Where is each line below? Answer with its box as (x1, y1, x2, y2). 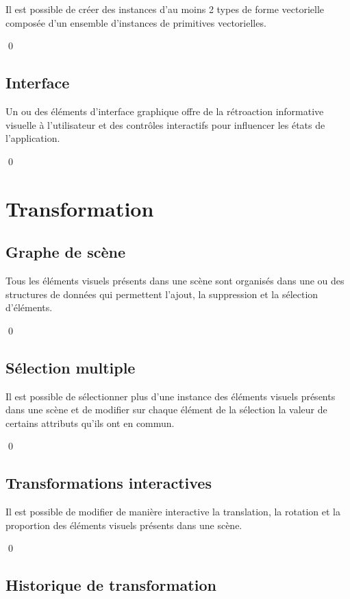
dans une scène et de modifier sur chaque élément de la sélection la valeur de (5, 402, 327, 417)
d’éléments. (5, 300, 53, 315)
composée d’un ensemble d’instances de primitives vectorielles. (5, 15, 266, 29)
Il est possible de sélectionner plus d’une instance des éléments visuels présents (5, 389, 336, 403)
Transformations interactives (5, 472, 212, 493)
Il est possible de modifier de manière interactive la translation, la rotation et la (5, 504, 340, 519)
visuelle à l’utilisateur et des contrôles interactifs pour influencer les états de (5, 117, 325, 132)
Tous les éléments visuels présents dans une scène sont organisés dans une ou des (5, 273, 345, 287)
